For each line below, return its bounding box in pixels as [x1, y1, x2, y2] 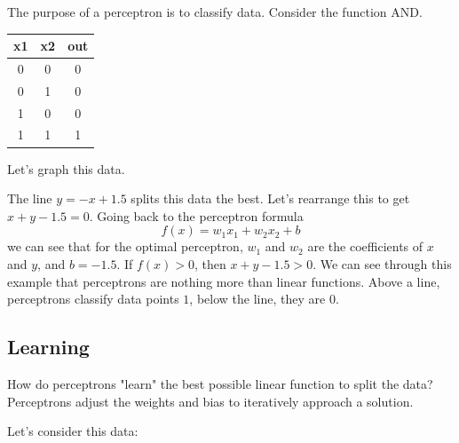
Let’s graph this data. [7, 159, 125, 178]
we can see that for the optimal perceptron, [7, 237, 243, 256]
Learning [7, 333, 90, 360]
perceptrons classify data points [7, 289, 179, 308]
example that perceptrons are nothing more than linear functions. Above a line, [7, 272, 440, 290]
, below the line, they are [189, 289, 326, 308]
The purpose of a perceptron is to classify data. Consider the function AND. [7, 3, 423, 20]
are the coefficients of [307, 237, 423, 256]
